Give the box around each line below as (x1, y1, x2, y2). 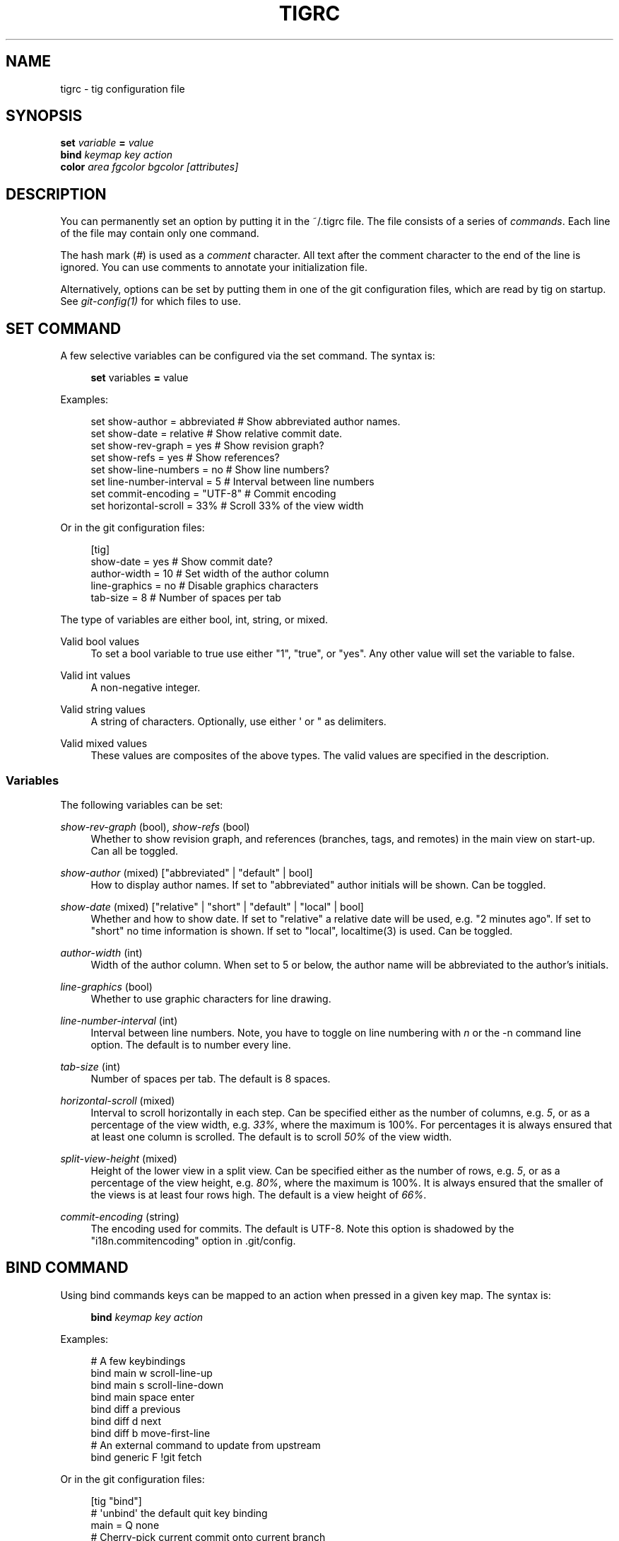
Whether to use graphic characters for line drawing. (90, 992, 331, 1005)
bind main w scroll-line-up (90, 1366, 213, 1379)
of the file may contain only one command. (60, 227, 259, 240)
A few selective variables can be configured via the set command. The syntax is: (60, 350, 435, 362)
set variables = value (90, 371, 189, 384)
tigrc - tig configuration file (60, 82, 185, 95)
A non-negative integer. (90, 681, 201, 694)
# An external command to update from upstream (90, 1438, 321, 1451)
